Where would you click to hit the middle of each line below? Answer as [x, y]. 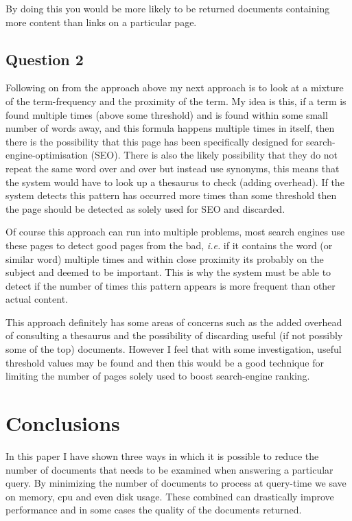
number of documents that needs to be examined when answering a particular [169, 469]
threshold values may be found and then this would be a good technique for [165, 362]
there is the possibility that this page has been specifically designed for [154, 141]
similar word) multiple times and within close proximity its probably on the [165, 258]
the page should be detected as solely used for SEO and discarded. [145, 208]
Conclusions [63, 423]
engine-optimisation [47, 155]
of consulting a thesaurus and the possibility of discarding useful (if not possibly [174, 335]
